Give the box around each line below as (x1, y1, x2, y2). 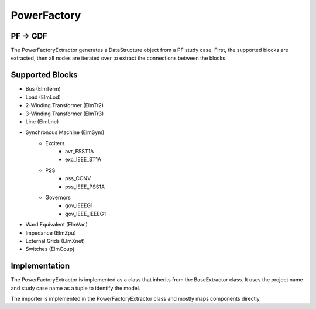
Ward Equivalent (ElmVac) (25, 221, 88, 228)
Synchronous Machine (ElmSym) (25, 129, 105, 136)
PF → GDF (11, 31, 48, 41)
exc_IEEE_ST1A (65, 156, 102, 163)
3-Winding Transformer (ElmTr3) (25, 110, 104, 117)
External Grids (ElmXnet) (25, 238, 85, 244)
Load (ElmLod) (25, 94, 61, 101)
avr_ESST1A (65, 148, 94, 155)
